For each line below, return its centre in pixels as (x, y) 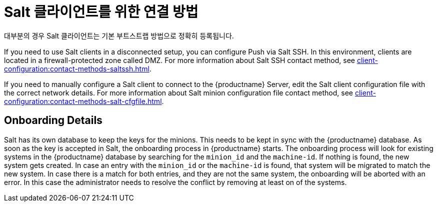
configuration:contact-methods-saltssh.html (77, 68)
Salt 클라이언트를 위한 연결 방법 (101, 12)
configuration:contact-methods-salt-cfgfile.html (83, 101)
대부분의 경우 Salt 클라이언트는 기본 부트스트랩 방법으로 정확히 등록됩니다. (119, 35)
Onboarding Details (53, 120)
